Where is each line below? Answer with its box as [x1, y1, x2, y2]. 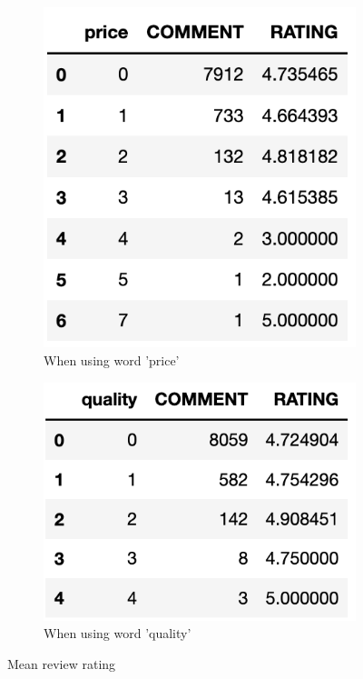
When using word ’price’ [44, 351, 180, 370]
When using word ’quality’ [44, 624, 191, 643]
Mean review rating [7, 654, 116, 673]
